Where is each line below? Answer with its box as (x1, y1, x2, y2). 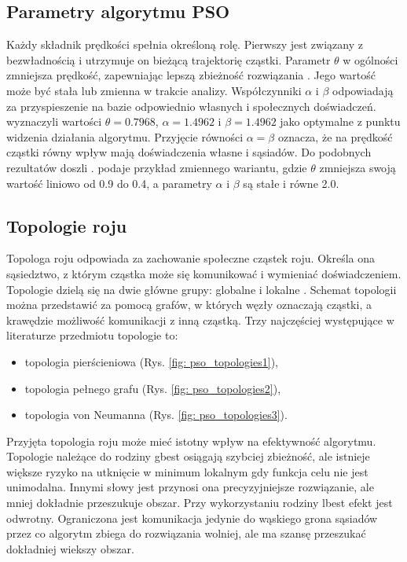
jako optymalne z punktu (280, 113, 401, 130)
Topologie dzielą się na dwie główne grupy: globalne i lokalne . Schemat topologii (6, 281, 397, 297)
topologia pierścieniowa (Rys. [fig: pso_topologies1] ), (24, 353, 278, 369)
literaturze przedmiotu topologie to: (6, 327, 178, 343)
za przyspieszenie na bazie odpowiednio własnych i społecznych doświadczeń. (6, 97, 376, 114)
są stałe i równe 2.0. (243, 174, 339, 191)
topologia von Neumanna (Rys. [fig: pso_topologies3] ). (24, 406, 288, 423)
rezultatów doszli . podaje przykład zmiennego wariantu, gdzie (6, 159, 307, 175)
